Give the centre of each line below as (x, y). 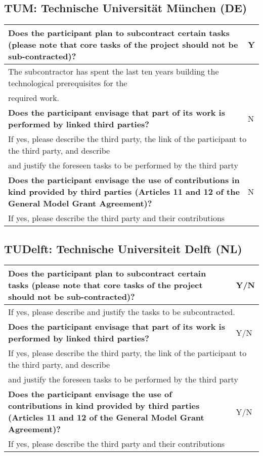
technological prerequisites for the (68, 83)
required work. (34, 98)
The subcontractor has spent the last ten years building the (114, 72)
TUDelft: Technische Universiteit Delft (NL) (123, 248)
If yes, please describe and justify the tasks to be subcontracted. (122, 312)
